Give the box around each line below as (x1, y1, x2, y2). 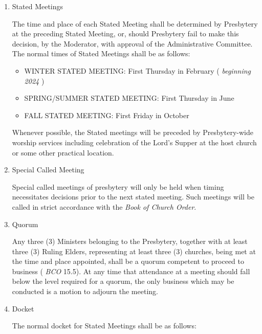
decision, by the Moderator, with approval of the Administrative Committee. (12, 38, 253, 49)
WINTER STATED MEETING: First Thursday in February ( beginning (24, 65, 251, 76)
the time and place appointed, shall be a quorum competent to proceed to (12, 256, 245, 266)
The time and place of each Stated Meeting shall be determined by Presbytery (12, 18, 258, 29)
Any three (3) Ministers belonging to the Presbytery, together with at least (12, 236, 248, 247)
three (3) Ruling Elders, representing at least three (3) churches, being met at (12, 246, 256, 256)
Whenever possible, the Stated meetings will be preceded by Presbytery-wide (12, 127, 253, 138)
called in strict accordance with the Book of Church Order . (12, 201, 196, 212)
